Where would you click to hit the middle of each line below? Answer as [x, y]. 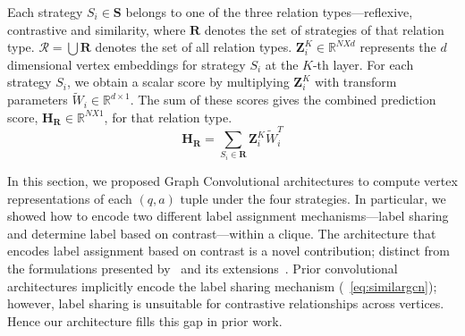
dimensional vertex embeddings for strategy [127, 64]
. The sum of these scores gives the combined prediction [283, 100]
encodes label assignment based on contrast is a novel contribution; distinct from [228, 251]
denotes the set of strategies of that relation [324, 29]
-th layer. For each [363, 64]
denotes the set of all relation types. [194, 47]
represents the [398, 47]
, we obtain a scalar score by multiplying [178, 82]
